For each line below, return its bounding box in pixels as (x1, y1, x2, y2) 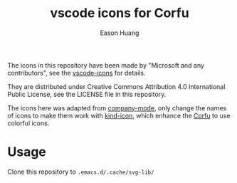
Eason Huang (100, 28, 139, 37)
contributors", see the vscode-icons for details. (7, 68, 146, 77)
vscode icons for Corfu (49, 5, 190, 21)
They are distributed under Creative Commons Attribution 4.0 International (7, 82, 226, 90)
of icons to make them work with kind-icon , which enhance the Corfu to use (7, 111, 231, 120)
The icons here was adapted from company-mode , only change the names (7, 103, 227, 112)
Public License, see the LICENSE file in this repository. (7, 90, 167, 98)
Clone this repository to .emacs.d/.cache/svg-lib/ (7, 167, 154, 176)
